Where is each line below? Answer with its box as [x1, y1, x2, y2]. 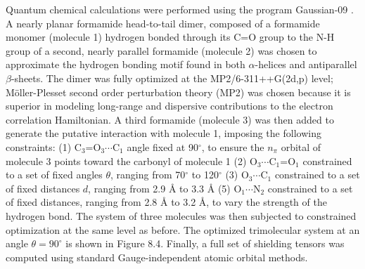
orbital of [281, 139, 321, 154]
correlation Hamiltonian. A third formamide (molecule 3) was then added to [6, 112, 334, 126]
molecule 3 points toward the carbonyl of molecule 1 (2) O [6, 153, 257, 168]
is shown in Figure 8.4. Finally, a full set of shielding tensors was [65, 236, 345, 251]
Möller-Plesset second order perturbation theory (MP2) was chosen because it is [6, 84, 351, 99]
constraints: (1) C [6, 139, 82, 154]
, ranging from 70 [110, 167, 186, 182]
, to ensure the [201, 139, 264, 154]
